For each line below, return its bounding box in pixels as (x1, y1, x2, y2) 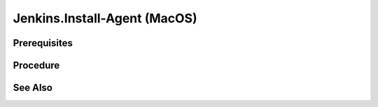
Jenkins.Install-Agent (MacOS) (13, 10, 197, 26)
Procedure (13, 59, 60, 71)
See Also (13, 82, 52, 94)
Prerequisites (13, 37, 73, 49)
